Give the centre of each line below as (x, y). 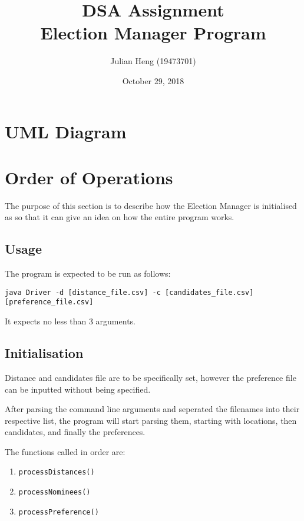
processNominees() (54, 492)
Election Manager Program (153, 33)
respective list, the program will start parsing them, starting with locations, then (151, 420)
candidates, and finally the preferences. (75, 432)
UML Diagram (66, 131)
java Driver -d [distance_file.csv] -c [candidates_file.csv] (129, 292)
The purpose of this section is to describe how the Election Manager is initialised (151, 205)
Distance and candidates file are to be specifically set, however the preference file (151, 377)
